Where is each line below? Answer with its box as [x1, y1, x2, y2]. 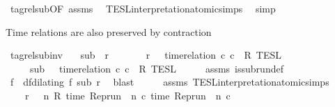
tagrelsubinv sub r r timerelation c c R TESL [10, 48, 282, 62]
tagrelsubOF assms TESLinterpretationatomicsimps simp [10, 1, 276, 15]
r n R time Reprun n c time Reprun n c [24, 88, 231, 102]
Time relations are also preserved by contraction [6, 24, 212, 39]
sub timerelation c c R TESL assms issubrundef [29, 61, 283, 75]
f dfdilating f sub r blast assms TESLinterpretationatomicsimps [10, 75, 329, 89]
